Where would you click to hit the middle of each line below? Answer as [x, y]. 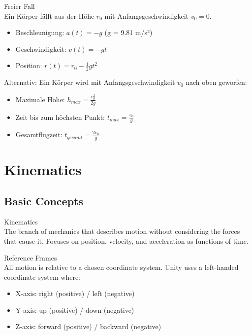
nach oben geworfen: [216, 82]
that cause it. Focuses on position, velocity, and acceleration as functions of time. [126, 241]
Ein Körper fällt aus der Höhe [49, 16]
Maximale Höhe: [40, 99]
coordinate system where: [42, 277]
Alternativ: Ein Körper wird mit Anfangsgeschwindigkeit [90, 82]
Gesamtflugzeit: [39, 134]
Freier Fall [19, 6]
